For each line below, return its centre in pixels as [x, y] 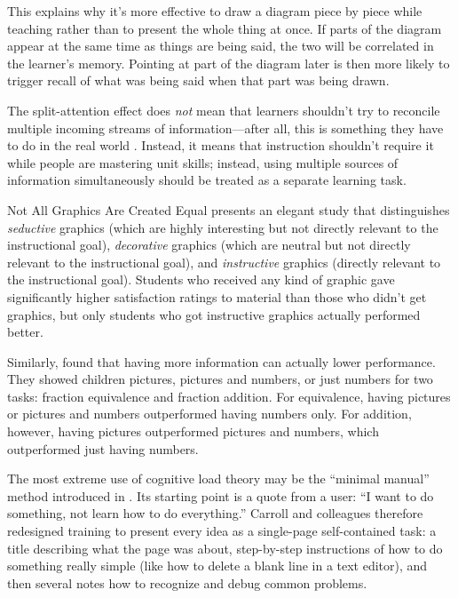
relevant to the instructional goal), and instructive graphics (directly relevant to [224, 262]
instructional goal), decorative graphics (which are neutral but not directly [209, 245]
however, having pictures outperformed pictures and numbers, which [193, 431]
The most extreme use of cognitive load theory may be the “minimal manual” [218, 478]
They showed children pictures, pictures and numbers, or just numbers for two [220, 379]
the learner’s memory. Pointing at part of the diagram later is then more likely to [229, 63]
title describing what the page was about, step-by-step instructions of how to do [225, 548]
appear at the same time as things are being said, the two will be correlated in [221, 46]
